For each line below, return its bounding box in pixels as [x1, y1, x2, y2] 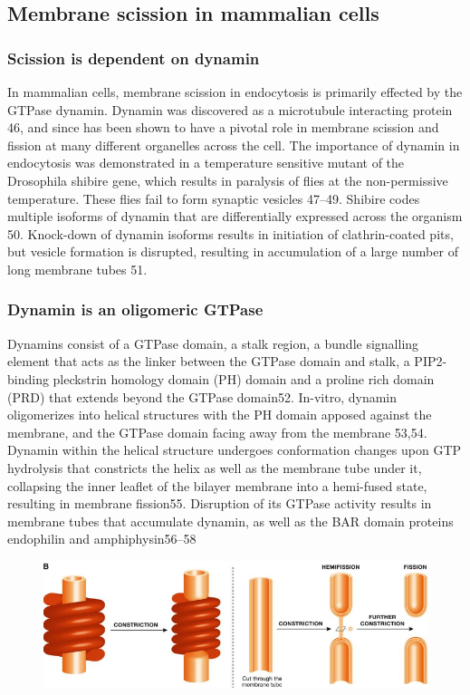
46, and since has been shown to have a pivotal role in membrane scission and [7, 118, 439, 137]
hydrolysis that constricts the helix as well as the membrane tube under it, [7, 458, 422, 477]
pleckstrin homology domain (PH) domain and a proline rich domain [53, 369, 435, 388]
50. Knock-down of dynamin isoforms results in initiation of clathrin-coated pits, [7, 224, 454, 243]
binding [7, 369, 49, 388]
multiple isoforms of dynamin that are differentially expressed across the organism [7, 207, 463, 226]
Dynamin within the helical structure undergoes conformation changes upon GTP [7, 440, 462, 459]
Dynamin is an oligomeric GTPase [7, 298, 264, 321]
